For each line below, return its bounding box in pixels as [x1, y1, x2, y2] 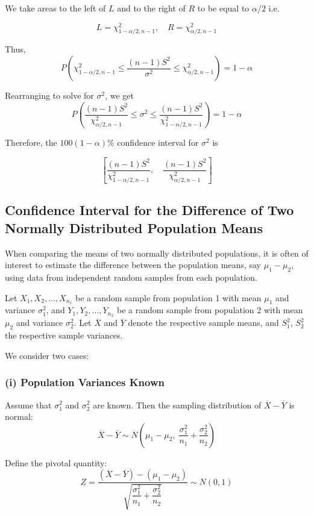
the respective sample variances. [5, 329, 123, 342]
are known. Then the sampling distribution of [93, 398, 262, 411]
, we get [105, 89, 134, 102]
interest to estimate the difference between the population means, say [5, 258, 261, 271]
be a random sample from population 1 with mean [75, 291, 262, 304]
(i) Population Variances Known [5, 375, 165, 390]
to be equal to [197, 2, 250, 14]
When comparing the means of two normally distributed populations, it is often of [5, 246, 309, 259]
